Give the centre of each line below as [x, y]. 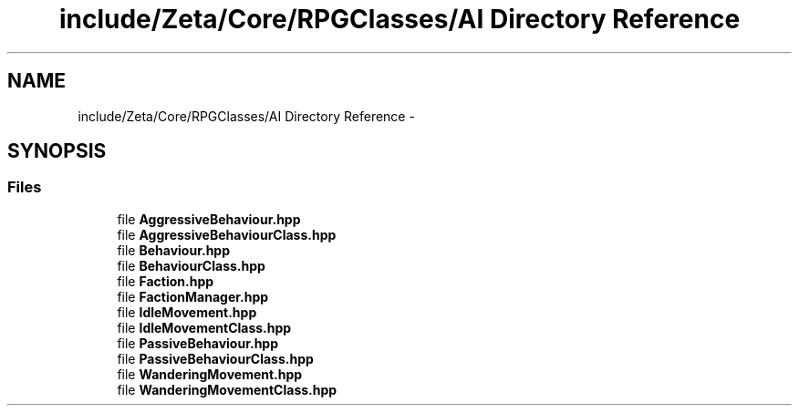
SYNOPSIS [57, 151]
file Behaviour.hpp [174, 250]
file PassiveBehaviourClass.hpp [215, 358]
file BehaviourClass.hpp [191, 265]
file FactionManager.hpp [193, 296]
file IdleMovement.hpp [187, 312]
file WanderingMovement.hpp [210, 374]
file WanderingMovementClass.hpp [227, 389]
